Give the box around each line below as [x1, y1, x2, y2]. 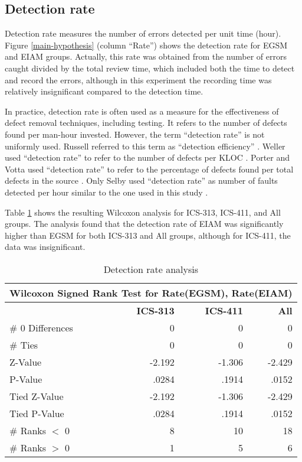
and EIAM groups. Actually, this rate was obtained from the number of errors [5, 50, 287, 63]
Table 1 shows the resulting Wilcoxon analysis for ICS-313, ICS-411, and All [5, 206, 281, 218]
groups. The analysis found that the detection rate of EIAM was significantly [5, 217, 284, 230]
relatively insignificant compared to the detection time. [5, 85, 203, 97]
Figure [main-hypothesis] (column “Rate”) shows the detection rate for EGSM [5, 38, 288, 51]
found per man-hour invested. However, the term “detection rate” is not [5, 128, 265, 140]
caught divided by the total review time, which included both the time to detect [5, 61, 295, 74]
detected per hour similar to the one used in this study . [5, 186, 208, 198]
